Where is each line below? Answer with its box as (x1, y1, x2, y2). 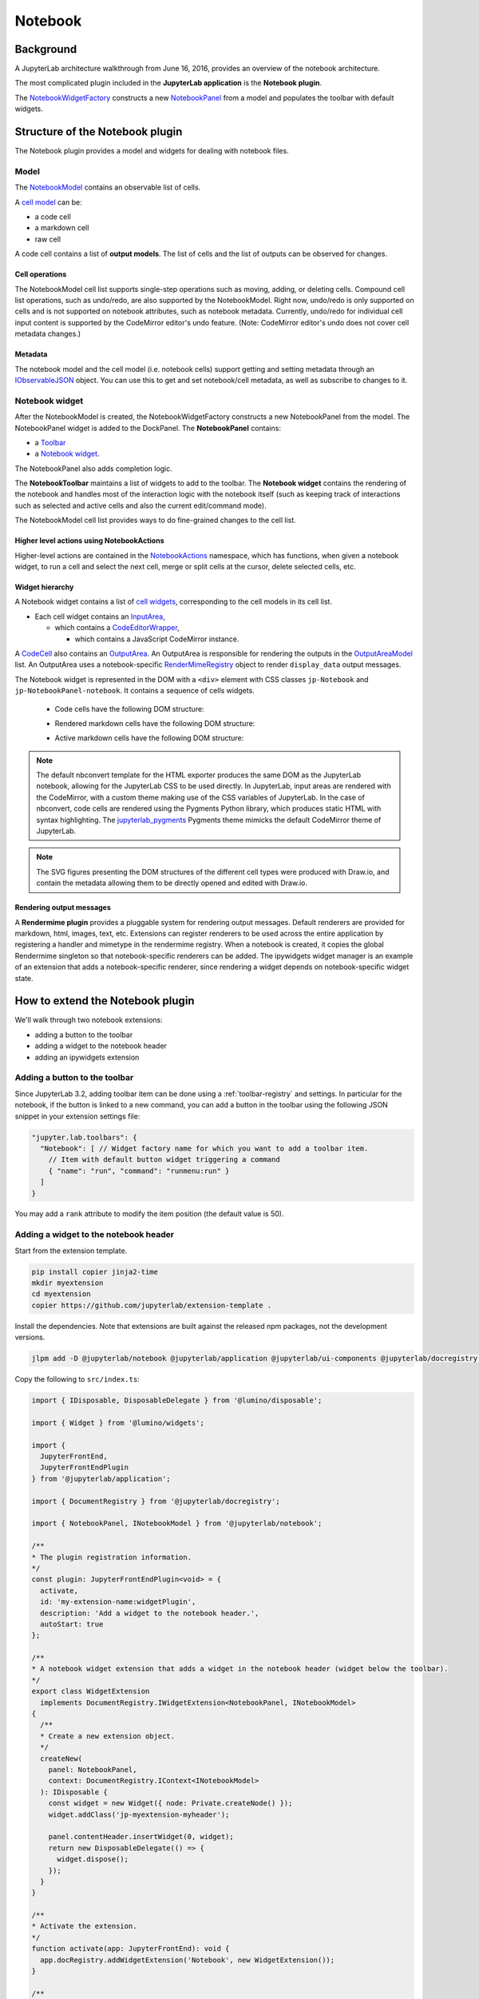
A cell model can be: (14, 197, 83, 207)
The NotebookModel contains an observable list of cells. (14, 182, 201, 192)
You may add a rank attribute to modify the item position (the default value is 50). (14, 1209, 284, 1219)
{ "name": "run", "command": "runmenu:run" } (48, 1166, 230, 1175)
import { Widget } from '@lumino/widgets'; (31, 1418, 205, 1427)
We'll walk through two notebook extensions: (14, 1015, 163, 1025)
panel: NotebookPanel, (48, 1766, 137, 1774)
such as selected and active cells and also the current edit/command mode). (14, 501, 267, 510)
